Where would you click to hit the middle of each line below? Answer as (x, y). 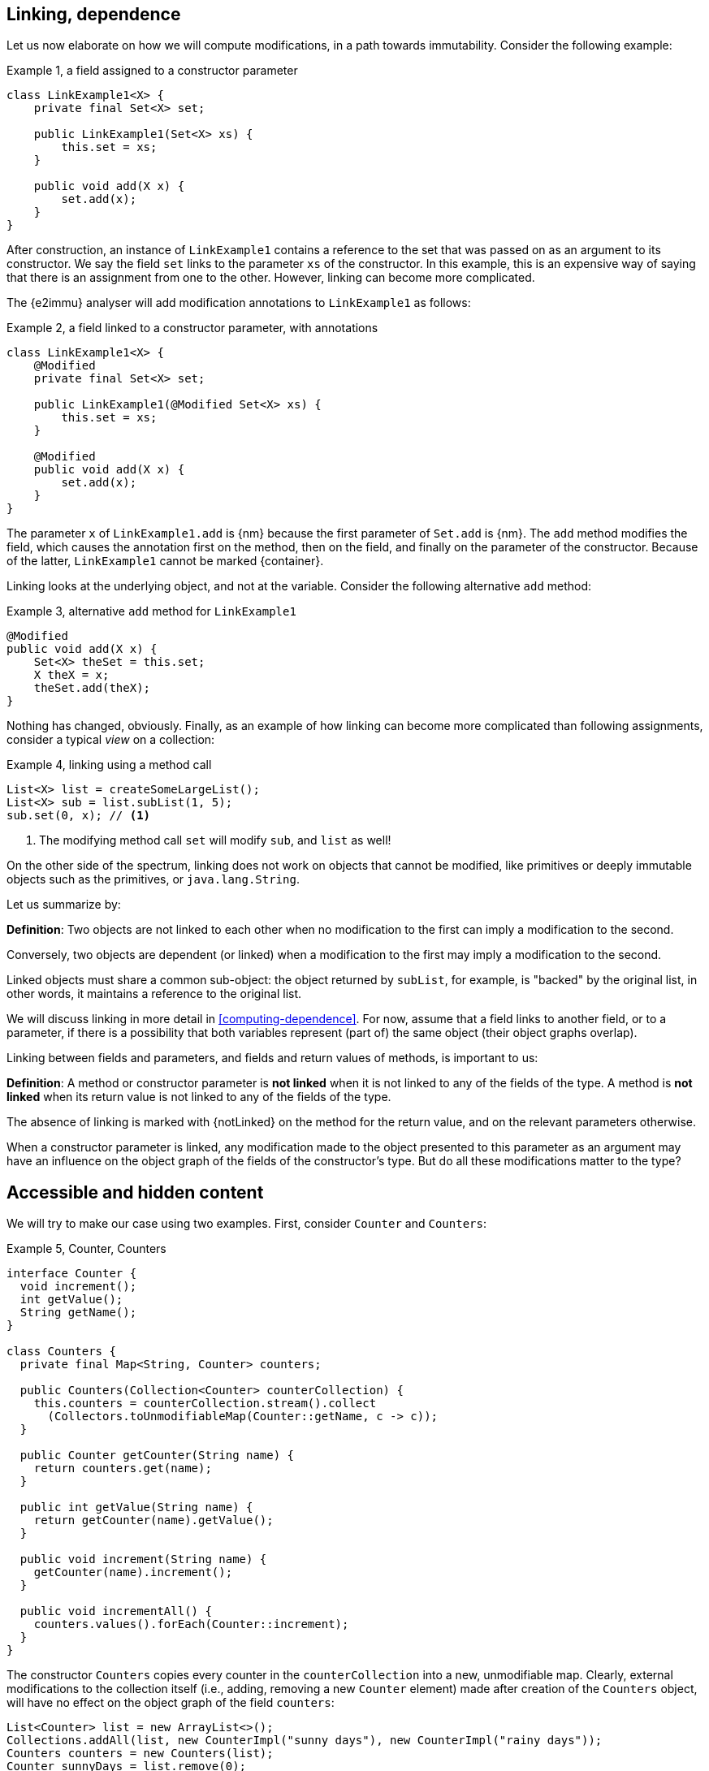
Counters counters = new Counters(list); (140, 1754)
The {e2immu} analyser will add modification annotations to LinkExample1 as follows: (239, 303)
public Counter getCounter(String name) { (157, 1456)
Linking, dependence (94, 14)
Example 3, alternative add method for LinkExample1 (151, 611)
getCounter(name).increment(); (133, 1572)
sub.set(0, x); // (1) (79, 816)
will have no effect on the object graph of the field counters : (171, 1703)
